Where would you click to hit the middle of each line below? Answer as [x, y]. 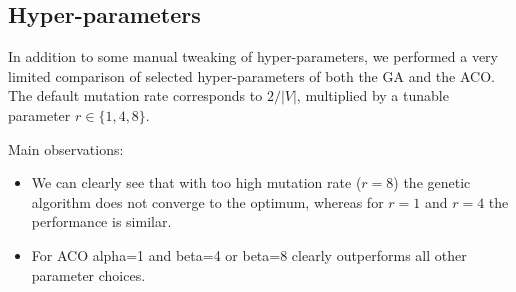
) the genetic [432, 182]
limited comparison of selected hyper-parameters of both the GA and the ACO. [251, 75]
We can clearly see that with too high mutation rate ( [196, 182]
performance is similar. [101, 221]
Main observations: [66, 148]
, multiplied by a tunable [372, 95]
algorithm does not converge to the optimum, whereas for [207, 201]
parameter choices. [88, 274]
